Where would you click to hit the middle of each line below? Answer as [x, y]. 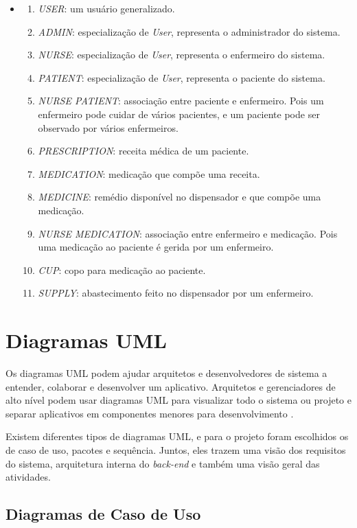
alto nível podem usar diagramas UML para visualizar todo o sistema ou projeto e [178, 400]
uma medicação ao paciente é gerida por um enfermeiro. [156, 247]
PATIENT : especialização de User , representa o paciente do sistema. [182, 77]
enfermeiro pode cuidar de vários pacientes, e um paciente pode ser [179, 114]
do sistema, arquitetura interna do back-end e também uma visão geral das [163, 463]
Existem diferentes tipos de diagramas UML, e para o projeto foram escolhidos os [177, 436]
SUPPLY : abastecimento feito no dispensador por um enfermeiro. [176, 293]
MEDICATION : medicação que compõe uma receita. [149, 173]
